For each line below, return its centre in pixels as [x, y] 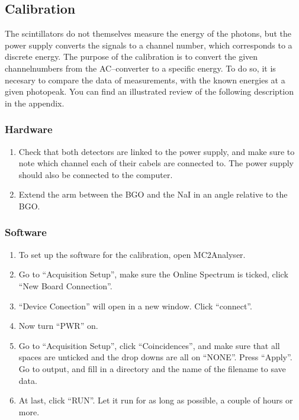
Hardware [29, 129]
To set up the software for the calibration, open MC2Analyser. [132, 254]
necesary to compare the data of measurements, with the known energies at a [145, 80]
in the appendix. [35, 103]
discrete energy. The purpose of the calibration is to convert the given [131, 56]
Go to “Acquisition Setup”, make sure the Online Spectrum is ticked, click [153, 274]
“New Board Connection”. [65, 285]
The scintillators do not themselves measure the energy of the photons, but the [148, 33]
